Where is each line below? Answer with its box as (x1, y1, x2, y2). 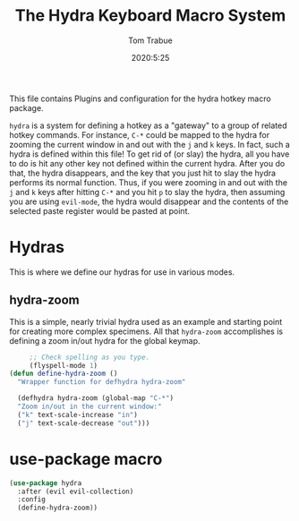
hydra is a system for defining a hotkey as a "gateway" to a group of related (9, 120, 288, 131)
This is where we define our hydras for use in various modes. (9, 266, 235, 278)
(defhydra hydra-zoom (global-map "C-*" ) (17, 394, 175, 403)
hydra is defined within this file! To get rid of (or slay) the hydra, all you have (9, 149, 290, 159)
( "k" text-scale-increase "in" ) (17, 410, 139, 419)
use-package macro (9, 448, 163, 469)
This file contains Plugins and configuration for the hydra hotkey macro (9, 93, 271, 104)
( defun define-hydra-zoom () (9, 369, 118, 379)
